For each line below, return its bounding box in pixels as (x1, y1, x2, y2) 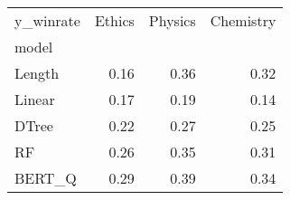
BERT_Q (14, 167, 77, 188)
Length (14, 62, 60, 83)
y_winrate (14, 10, 80, 31)
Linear (14, 89, 55, 110)
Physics (148, 10, 196, 31)
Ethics (94, 10, 135, 31)
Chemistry (210, 10, 276, 31)
